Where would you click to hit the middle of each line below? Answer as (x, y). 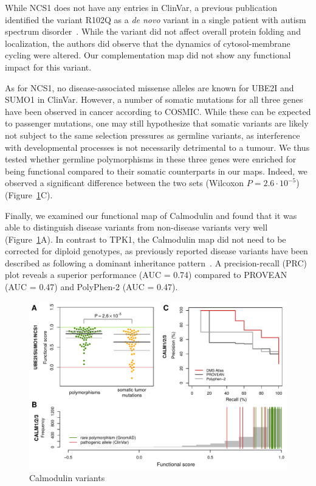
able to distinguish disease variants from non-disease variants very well (136, 227)
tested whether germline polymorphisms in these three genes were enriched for (151, 159)
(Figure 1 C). (29, 194)
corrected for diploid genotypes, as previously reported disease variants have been (156, 251)
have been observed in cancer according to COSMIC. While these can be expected (158, 111)
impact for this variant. (48, 67)
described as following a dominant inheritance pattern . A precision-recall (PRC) (156, 262)
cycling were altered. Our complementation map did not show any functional (148, 55)
